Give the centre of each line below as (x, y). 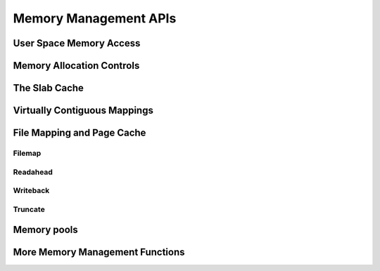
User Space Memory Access (77, 43)
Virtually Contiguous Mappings (83, 111)
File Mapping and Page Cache (80, 133)
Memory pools (46, 230)
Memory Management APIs (95, 18)
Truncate (29, 209)
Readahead (33, 172)
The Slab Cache (49, 88)
